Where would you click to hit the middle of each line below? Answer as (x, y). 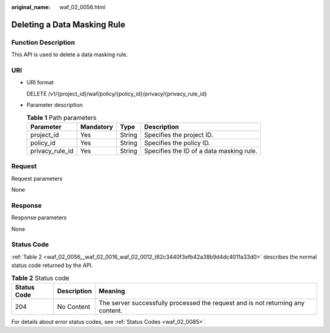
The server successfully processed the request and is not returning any (202, 302)
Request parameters (37, 178)
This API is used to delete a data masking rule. (70, 54)
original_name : (31, 7)
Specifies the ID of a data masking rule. (201, 151)
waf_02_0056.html (82, 7)
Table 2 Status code (40, 278)
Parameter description (55, 105)
